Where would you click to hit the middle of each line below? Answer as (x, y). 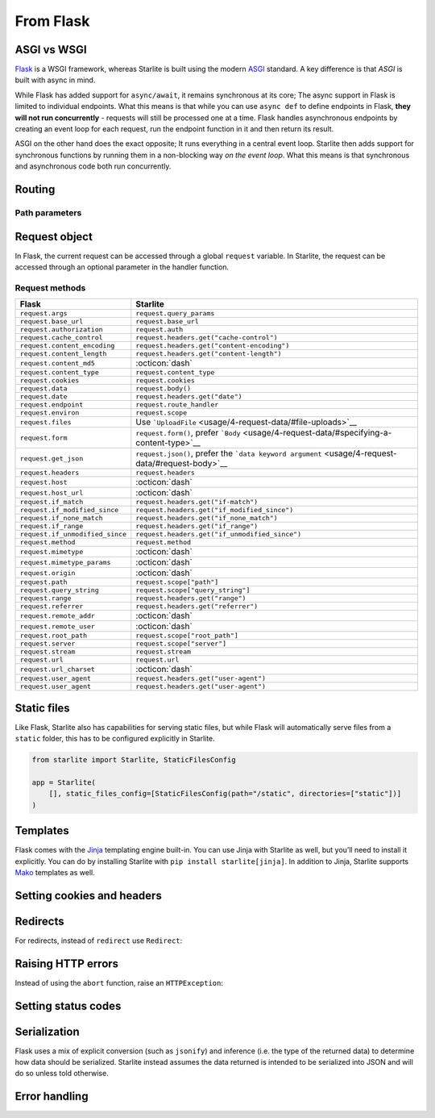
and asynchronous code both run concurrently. (93, 166)
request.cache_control (62, 338)
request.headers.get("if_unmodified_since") (219, 534)
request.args (43, 313)
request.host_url (52, 492)
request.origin (48, 573)
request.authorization (62, 330)
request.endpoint (52, 405)
